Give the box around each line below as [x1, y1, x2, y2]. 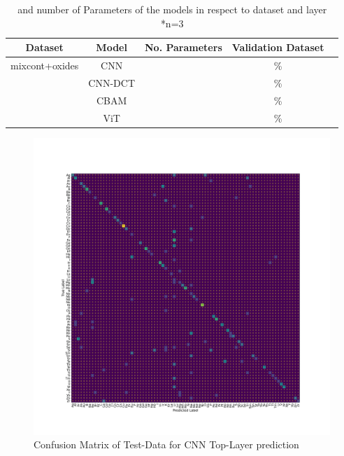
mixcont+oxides [10, 58, 79, 73]
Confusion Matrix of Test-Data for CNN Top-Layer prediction [34, 437, 299, 452]
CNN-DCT [88, 75, 135, 90]
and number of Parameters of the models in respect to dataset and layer [17, 2, 327, 16]
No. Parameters [145, 40, 222, 55]
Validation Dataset [231, 40, 324, 55]
